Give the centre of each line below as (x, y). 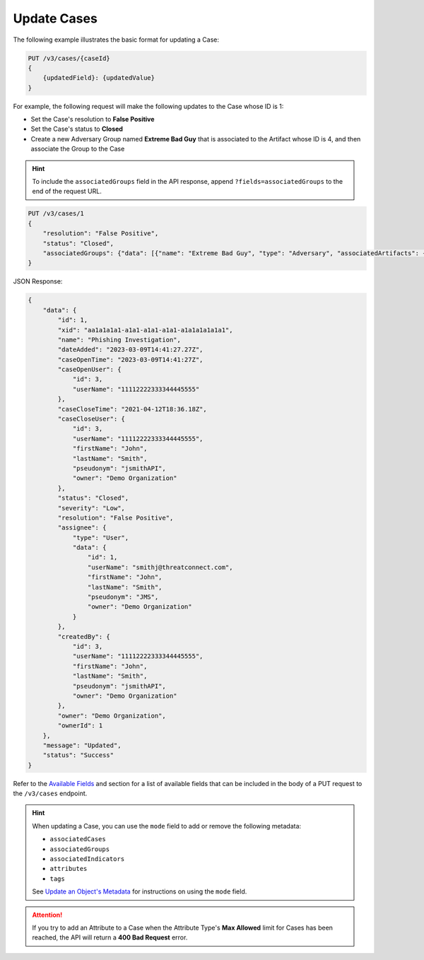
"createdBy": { (84, 637)
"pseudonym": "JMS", (123, 597)
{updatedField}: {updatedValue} (99, 78)
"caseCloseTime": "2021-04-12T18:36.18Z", (132, 409)
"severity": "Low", (91, 508)
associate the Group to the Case (78, 149)
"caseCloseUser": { (91, 419)
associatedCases (78, 839)
